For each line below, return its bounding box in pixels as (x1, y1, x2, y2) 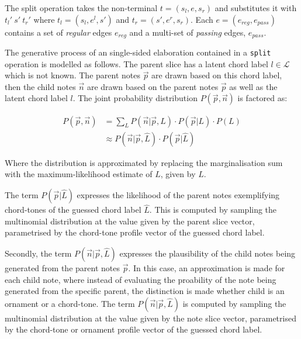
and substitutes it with (214, 2, 297, 13)
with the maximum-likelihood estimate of (5, 168, 153, 180)
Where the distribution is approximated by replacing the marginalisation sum (5, 156, 283, 168)
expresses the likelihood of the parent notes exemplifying (77, 188, 280, 200)
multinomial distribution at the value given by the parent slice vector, (5, 215, 255, 227)
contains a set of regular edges (5, 26, 112, 38)
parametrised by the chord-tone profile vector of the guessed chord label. (5, 226, 265, 238)
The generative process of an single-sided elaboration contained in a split (5, 46, 271, 58)
